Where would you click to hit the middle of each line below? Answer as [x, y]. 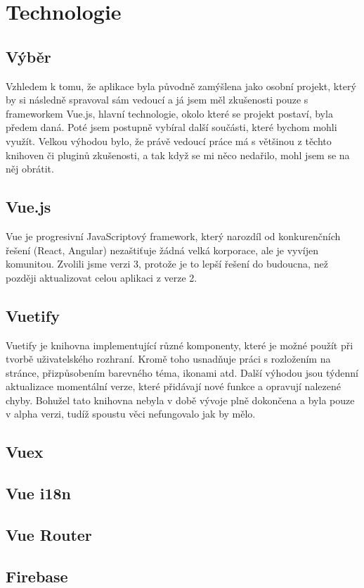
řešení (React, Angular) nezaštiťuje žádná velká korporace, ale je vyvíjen [162, 250]
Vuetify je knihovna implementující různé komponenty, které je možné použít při [180, 345]
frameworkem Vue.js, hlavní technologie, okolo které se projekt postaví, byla [169, 113]
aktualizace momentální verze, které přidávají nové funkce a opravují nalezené [173, 386]
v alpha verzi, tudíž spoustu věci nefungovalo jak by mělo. [131, 414]
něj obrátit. [30, 169]
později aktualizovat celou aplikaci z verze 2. [102, 277]
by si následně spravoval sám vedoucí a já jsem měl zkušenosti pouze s [157, 100]
